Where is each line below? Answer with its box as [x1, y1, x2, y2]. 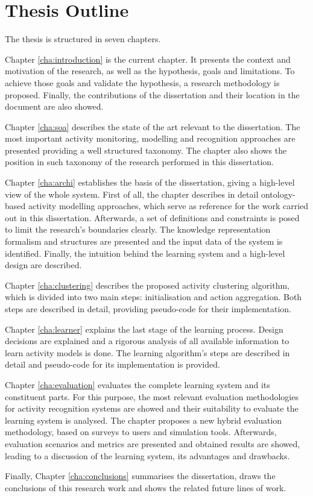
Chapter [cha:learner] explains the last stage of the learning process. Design [5, 322, 283, 335]
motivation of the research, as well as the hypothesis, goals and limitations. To [5, 64, 295, 77]
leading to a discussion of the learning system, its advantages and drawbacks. [5, 449, 290, 462]
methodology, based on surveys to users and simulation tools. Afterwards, [5, 425, 277, 438]
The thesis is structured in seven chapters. [5, 33, 161, 45]
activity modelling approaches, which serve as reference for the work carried [28, 199, 309, 212]
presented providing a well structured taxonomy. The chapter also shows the [5, 143, 287, 156]
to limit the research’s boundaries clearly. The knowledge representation [5, 223, 271, 236]
